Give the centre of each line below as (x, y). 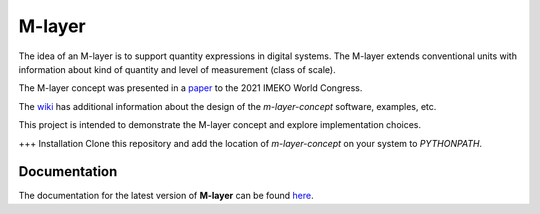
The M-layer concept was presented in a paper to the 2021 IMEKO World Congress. (190, 88)
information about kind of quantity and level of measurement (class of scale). (177, 69)
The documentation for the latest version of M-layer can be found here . (166, 196)
